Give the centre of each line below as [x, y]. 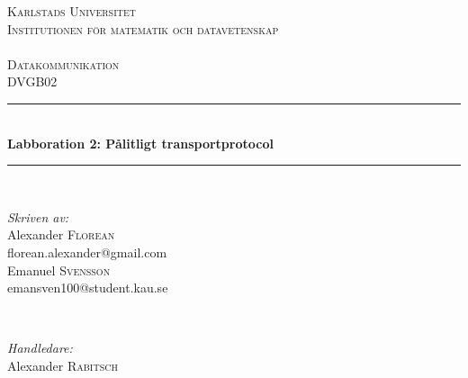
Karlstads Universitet [72, 11]
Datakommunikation [63, 63]
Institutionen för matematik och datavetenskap [143, 28]
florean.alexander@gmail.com [87, 252]
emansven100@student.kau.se [88, 288]
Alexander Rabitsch [63, 365]
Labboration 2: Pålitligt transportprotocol [140, 143]
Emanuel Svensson [59, 270]
